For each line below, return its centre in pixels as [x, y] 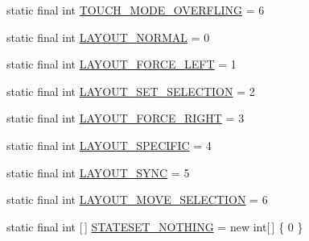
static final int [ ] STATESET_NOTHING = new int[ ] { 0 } [155, 226]
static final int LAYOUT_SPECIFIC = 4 [109, 145]
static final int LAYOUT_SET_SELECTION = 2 [131, 91]
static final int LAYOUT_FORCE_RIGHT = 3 [126, 118]
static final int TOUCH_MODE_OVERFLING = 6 [136, 10]
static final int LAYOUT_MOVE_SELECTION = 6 [137, 199]
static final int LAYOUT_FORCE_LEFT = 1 [122, 64]
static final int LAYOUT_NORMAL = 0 [108, 37]
